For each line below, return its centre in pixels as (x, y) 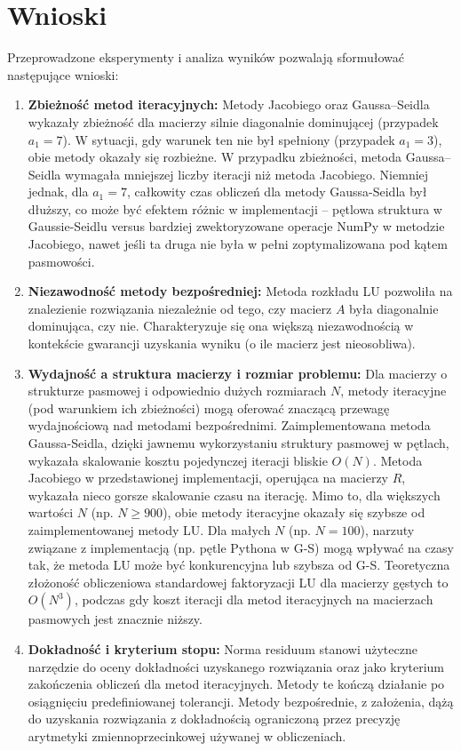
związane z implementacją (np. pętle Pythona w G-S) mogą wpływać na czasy (241, 547)
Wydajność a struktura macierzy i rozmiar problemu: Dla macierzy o (238, 373)
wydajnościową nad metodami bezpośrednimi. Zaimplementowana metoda (229, 425)
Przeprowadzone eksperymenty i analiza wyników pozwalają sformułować (206, 57)
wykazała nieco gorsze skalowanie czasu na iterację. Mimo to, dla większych (234, 495)
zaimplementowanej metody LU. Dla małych (149, 529)
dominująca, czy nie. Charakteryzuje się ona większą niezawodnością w (221, 326)
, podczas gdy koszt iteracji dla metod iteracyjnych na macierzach (254, 599)
